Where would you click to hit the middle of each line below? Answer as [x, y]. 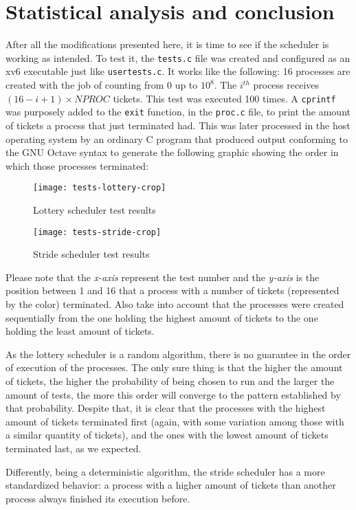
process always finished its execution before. [98, 498]
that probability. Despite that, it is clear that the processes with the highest [166, 408]
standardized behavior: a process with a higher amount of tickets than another [171, 485]
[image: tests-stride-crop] [97, 232]
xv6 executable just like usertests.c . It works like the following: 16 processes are [178, 71]
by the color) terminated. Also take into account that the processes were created [175, 304]
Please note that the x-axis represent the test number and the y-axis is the [163, 277]
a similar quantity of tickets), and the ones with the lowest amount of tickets [167, 435]
